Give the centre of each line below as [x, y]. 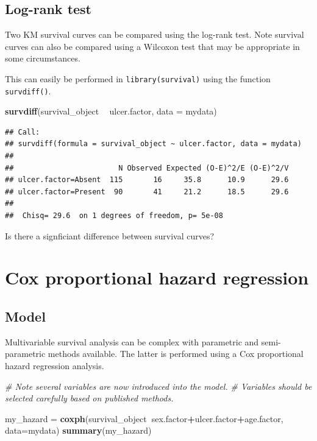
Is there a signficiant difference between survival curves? [110, 235]
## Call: [23, 132]
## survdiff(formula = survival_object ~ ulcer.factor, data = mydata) [153, 144]
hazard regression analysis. [55, 365]
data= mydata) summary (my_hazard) [78, 430]
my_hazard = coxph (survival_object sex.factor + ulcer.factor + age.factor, [144, 418]
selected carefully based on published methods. [89, 398]
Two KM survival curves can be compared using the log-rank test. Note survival [155, 34]
